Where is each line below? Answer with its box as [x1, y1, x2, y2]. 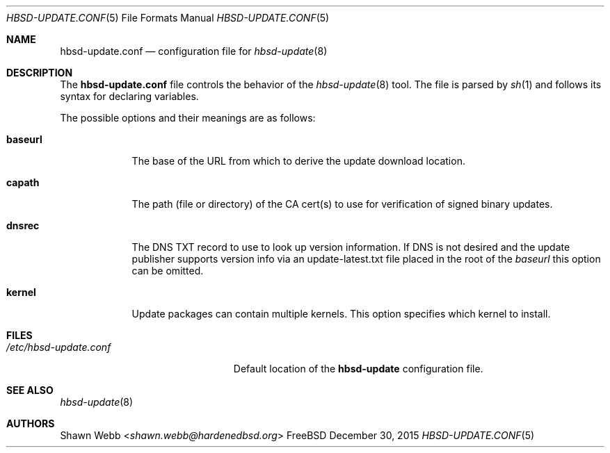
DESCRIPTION [6, 67, 73, 79]
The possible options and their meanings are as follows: [60, 112, 316, 124]
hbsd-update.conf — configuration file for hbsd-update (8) [60, 45, 328, 57]
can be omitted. [131, 265, 204, 277]
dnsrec [6, 220, 40, 231]
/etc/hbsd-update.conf [6, 341, 111, 353]
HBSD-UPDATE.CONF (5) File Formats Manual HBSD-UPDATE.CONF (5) [6, 12, 330, 24]
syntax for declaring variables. [60, 90, 199, 102]
